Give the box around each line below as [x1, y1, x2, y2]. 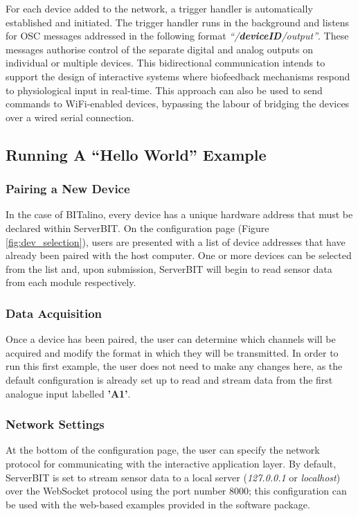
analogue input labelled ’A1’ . [6, 386, 131, 400]
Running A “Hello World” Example [6, 143, 267, 165]
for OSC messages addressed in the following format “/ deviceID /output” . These [6, 28, 349, 43]
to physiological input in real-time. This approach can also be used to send [6, 82, 323, 97]
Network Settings [6, 416, 105, 433]
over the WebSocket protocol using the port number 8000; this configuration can [6, 483, 347, 498]
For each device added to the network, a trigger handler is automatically [6, 1, 313, 15]
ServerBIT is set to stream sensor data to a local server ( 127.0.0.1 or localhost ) [6, 470, 341, 484]
